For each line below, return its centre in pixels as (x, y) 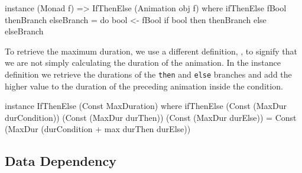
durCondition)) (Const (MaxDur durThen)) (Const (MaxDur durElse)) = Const (151, 117)
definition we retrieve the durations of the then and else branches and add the (148, 74)
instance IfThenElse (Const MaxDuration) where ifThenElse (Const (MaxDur (146, 106)
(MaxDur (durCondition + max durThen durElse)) (98, 129)
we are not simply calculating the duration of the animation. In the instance (143, 63)
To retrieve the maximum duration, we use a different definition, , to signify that (151, 51)
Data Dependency (61, 161)
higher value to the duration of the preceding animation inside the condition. (144, 86)
